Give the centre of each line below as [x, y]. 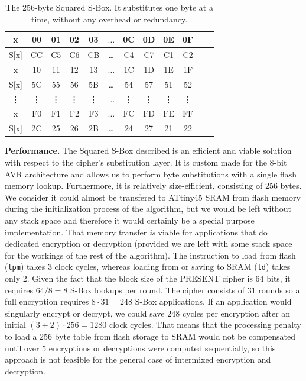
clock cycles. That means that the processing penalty [205, 325]
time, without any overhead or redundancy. [110, 19]
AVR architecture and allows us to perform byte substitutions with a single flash [151, 174]
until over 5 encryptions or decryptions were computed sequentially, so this [140, 348]
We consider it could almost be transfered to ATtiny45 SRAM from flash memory [153, 197]
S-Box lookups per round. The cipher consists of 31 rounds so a [185, 290]
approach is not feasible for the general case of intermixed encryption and [138, 359]
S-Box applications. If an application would [213, 301]
